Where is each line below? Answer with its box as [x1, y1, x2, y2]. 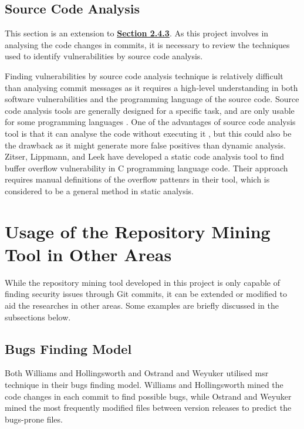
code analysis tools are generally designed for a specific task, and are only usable [5, 104, 295, 116]
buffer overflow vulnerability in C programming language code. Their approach [5, 161, 288, 174]
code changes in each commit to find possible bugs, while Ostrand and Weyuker [5, 390, 292, 402]
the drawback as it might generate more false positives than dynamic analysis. [5, 139, 286, 151]
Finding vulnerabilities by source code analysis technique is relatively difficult [5, 69, 283, 82]
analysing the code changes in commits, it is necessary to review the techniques [5, 38, 290, 50]
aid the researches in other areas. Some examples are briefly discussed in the [5, 299, 279, 312]
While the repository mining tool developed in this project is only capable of [5, 276, 280, 288]
